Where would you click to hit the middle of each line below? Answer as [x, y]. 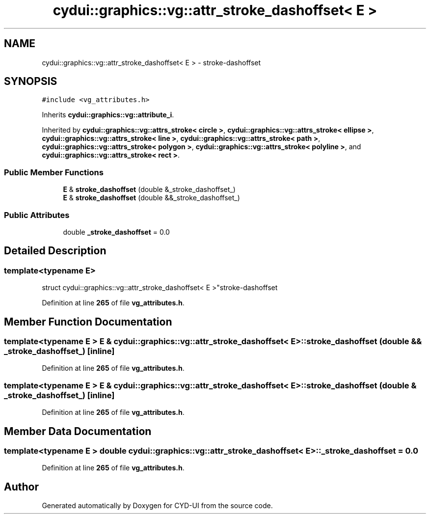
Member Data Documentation [78, 431]
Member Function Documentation [88, 322]
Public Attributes [37, 215]
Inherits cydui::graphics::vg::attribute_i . [108, 115]
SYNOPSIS [31, 82]
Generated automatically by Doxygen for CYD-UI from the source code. [157, 506]
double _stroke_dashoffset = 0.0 [116, 232]
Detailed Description [55, 251]
